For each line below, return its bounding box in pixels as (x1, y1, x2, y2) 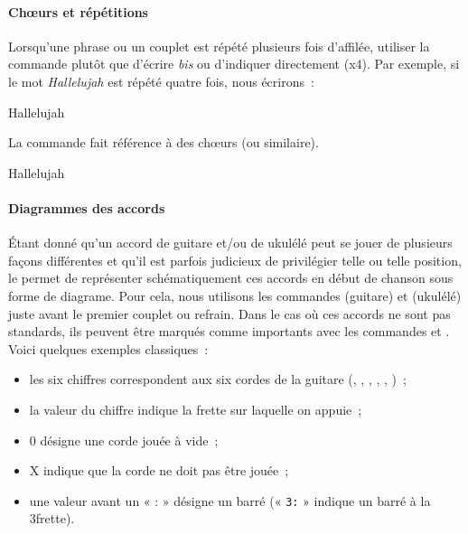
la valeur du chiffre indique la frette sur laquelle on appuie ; (29, 399, 362, 418)
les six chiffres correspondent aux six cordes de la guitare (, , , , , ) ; (29, 370, 407, 389)
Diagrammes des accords (8, 198, 165, 217)
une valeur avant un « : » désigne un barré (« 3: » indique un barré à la (29, 491, 431, 510)
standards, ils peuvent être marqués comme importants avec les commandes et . (8, 322, 450, 341)
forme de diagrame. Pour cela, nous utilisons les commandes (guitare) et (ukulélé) (8, 286, 462, 304)
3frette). (29, 509, 75, 528)
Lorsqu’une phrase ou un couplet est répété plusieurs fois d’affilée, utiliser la (8, 36, 430, 55)
